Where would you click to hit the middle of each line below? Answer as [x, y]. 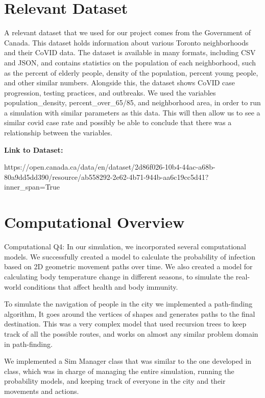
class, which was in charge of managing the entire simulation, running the [119, 371]
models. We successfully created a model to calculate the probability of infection [130, 256]
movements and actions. [42, 391]
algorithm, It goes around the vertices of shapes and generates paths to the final [130, 313]
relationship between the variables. [58, 133]
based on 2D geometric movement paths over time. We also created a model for [128, 266]
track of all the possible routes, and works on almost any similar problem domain [131, 333]
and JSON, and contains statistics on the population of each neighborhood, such [130, 62]
